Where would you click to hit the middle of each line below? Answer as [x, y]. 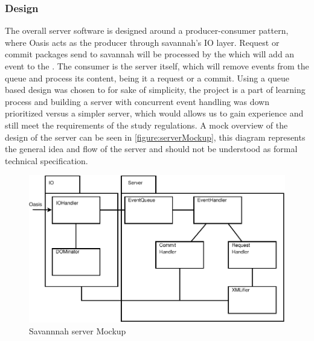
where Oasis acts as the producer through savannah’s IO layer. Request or [142, 42]
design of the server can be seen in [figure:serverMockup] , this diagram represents [155, 137]
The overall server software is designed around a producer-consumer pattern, [147, 30]
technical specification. [46, 160]
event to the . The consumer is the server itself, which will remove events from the [157, 66]
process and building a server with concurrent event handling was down [137, 101]
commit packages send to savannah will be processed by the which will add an [150, 54]
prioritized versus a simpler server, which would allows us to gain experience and [154, 113]
